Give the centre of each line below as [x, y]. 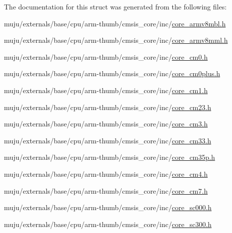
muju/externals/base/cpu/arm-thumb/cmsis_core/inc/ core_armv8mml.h [116, 40]
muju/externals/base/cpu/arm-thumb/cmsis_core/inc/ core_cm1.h [106, 90]
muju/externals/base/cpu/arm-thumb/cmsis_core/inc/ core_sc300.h [108, 224]
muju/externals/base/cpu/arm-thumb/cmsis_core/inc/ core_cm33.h [108, 140]
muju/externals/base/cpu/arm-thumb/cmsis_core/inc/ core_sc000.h [108, 207]
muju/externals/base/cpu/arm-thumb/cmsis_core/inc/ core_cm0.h [106, 57]
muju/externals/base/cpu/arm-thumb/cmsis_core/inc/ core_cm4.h [106, 174]
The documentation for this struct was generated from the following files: [116, 6]
